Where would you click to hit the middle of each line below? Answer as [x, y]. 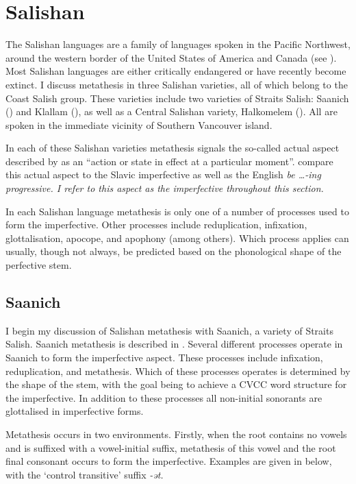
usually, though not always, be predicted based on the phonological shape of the [174, 251]
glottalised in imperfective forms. [75, 411]
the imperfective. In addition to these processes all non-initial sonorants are [164, 397]
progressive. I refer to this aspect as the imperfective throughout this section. [165, 188]
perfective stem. [39, 265]
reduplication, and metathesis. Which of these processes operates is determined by [178, 371]
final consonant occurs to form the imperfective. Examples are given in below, [169, 461]
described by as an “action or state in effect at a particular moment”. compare [169, 161]
